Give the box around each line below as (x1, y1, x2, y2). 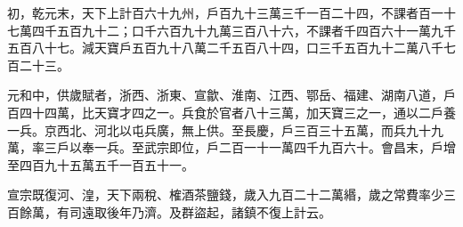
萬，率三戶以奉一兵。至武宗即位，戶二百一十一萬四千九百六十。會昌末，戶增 (7, 138, 456, 157)
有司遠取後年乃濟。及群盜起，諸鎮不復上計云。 (56, 202, 331, 221)
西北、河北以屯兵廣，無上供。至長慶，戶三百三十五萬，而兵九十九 (56, 120, 443, 139)
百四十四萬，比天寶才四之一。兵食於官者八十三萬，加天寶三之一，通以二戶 (7, 102, 443, 121)
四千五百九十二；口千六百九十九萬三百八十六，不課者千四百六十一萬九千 (31, 20, 456, 39)
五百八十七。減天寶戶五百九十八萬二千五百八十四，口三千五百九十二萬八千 (7, 38, 443, 57)
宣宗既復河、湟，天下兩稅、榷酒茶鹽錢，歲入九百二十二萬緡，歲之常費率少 (7, 185, 443, 204)
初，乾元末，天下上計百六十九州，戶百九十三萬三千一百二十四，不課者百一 (7, 4, 443, 21)
